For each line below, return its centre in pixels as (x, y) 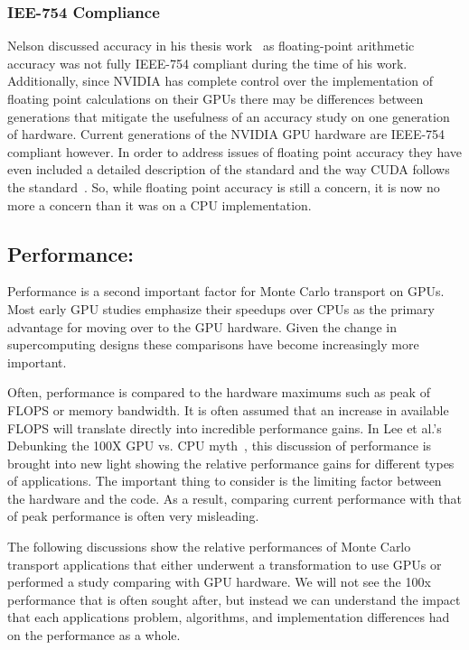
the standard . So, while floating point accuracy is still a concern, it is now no (224, 186)
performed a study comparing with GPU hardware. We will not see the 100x (219, 582)
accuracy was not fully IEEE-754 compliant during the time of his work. (207, 63)
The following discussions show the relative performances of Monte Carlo (209, 547)
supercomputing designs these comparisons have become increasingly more (213, 344)
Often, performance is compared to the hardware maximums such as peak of (219, 392)
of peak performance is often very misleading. (133, 516)
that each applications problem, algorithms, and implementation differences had (229, 617)
